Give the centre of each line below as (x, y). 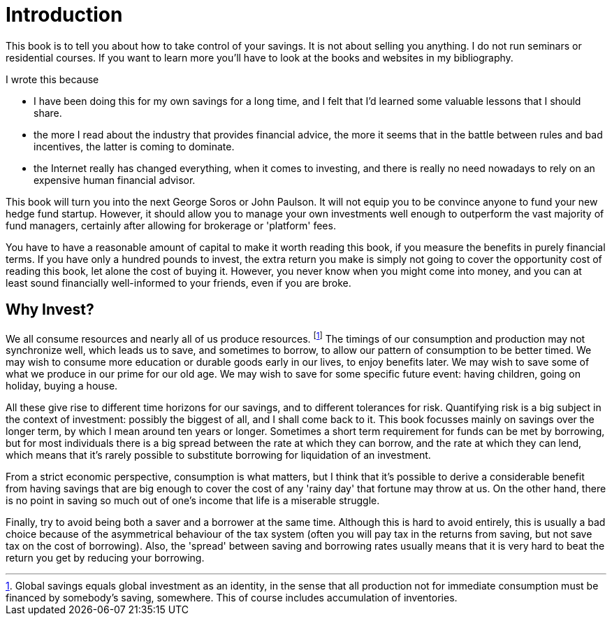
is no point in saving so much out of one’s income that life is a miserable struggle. (193, 501)
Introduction (64, 15)
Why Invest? (50, 310)
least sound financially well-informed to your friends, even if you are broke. (178, 283)
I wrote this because (52, 79)
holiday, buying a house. (62, 386)
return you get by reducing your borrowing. (105, 558)
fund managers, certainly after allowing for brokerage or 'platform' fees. (171, 225)
